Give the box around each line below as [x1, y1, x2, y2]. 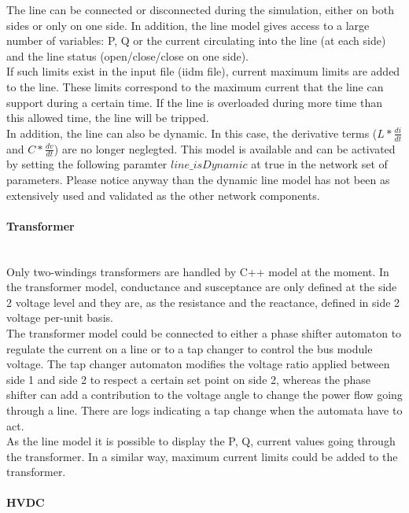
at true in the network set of [251, 156, 388, 172]
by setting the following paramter [6, 156, 168, 172]
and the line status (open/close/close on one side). [6, 47, 249, 64]
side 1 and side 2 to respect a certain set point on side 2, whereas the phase [6, 371, 370, 387]
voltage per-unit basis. [6, 309, 113, 326]
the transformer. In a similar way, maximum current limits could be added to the [6, 448, 398, 464]
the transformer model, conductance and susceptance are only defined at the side [6, 279, 397, 295]
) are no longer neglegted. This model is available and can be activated [53, 140, 396, 157]
